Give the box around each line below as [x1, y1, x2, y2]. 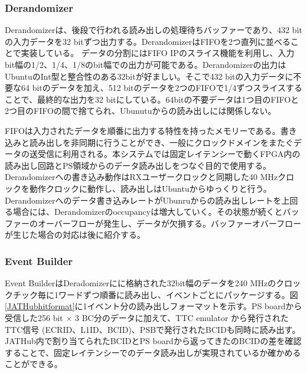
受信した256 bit [5, 311, 63, 323]
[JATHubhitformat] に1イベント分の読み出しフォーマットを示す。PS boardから [5, 300, 302, 312]
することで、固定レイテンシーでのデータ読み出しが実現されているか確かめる [5, 346, 301, 358]
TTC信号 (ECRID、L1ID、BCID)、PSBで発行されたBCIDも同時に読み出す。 [5, 323, 301, 335]
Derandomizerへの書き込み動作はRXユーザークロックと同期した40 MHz [5, 171, 278, 183]
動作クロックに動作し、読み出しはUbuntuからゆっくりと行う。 [29, 182, 272, 194]
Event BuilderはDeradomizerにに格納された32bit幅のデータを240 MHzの [5, 277, 276, 289]
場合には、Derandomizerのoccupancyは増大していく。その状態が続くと [12, 205, 283, 218]
